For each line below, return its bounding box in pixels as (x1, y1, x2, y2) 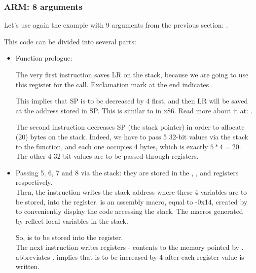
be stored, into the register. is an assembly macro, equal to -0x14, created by (15, 196, 248, 206)
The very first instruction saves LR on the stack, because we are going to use (15, 69, 249, 79)
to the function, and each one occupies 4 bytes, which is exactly (15, 141, 208, 151)
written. (15, 261, 40, 272)
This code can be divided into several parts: (4, 36, 136, 46)
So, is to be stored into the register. (15, 232, 123, 242)
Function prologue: (15, 53, 73, 63)
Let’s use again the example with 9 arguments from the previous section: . (4, 20, 228, 30)
